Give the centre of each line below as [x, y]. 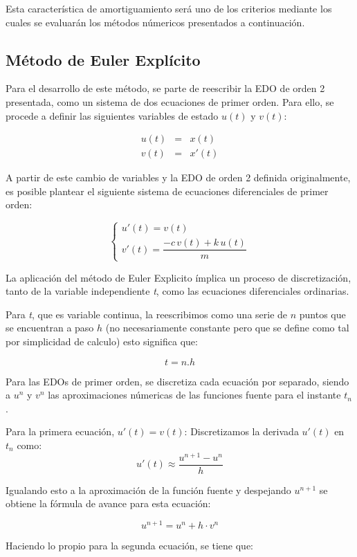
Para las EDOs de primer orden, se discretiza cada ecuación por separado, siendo [177, 381]
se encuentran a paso [50, 328]
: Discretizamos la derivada [241, 431]
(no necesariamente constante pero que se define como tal [227, 328]
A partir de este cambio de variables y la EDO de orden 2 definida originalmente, [178, 177]
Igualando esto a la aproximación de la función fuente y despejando [148, 490]
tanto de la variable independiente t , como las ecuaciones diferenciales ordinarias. [177, 291]
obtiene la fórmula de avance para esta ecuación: [108, 503]
